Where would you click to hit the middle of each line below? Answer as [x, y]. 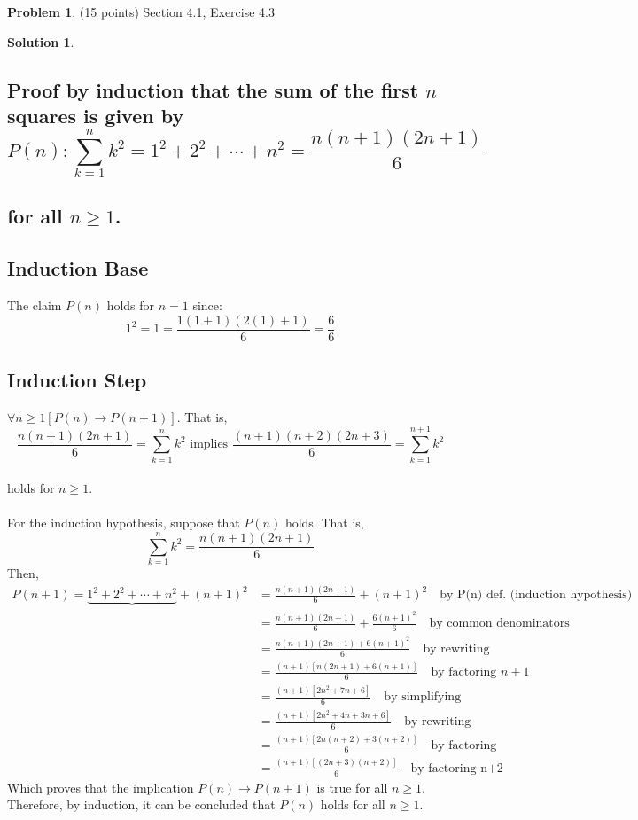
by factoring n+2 [457, 768]
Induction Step [77, 380]
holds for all [353, 804]
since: [207, 305]
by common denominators [499, 624]
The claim [35, 305]
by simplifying [423, 697]
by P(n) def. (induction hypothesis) [536, 595]
